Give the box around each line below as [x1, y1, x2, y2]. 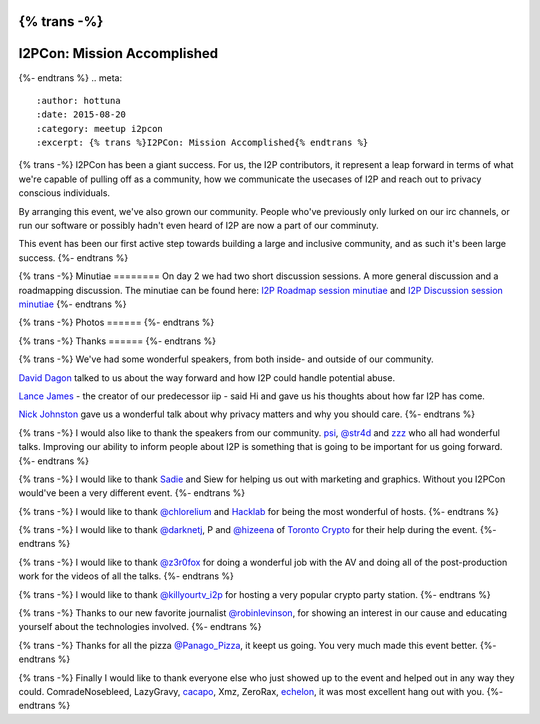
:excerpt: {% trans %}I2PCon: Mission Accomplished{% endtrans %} [36, 137, 369, 149]
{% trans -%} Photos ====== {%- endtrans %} [18, 316, 215, 329]
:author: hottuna [36, 95, 121, 106]
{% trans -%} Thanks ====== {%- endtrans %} [18, 335, 217, 347]
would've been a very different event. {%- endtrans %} [18, 487, 246, 499]
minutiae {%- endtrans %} [18, 298, 127, 310]
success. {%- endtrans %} [18, 251, 129, 264]
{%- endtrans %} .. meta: [18, 71, 123, 84]
